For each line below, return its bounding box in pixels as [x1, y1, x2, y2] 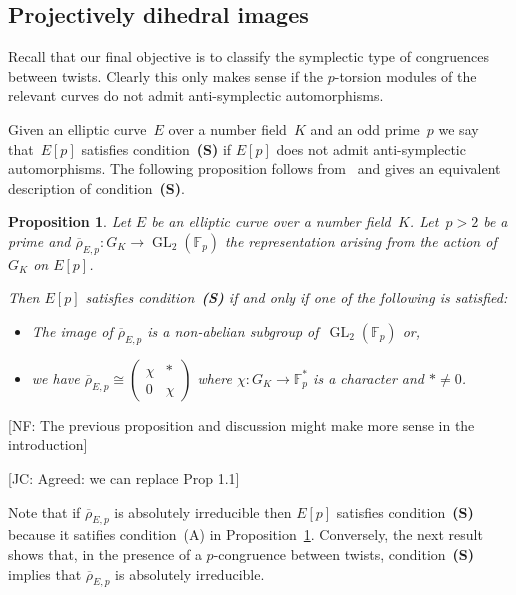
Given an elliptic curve [8, 118, 147, 139]
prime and [8, 230, 71, 251]
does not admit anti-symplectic [276, 138, 466, 159]
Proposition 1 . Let [8, 211, 131, 232]
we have [31, 367, 80, 388]
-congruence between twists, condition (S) [213, 543, 475, 564]
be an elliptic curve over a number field [151, 211, 391, 232]
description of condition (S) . [8, 177, 185, 198]
